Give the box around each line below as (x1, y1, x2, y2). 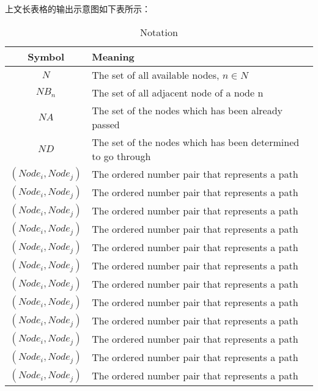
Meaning (92, 49, 135, 64)
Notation (140, 24, 178, 39)
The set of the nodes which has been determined (92, 134, 300, 149)
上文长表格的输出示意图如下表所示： (5, 2, 150, 15)
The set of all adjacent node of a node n (92, 85, 264, 100)
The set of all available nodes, (92, 67, 220, 82)
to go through (92, 148, 151, 163)
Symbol (28, 49, 64, 64)
